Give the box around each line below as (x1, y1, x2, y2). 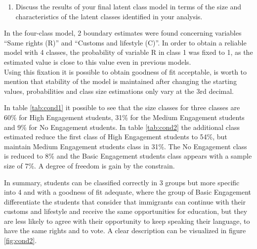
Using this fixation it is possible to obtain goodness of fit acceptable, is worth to (4, 66, 247, 77)
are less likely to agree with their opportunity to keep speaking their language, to (4, 215, 250, 226)
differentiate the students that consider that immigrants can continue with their (4, 196, 246, 207)
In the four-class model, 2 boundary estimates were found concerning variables (4, 28, 242, 38)
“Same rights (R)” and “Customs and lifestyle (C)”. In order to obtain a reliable (4, 37, 247, 47)
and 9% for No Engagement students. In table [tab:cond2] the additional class (4, 122, 240, 132)
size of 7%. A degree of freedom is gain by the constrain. (4, 160, 175, 170)
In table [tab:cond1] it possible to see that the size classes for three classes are (4, 102, 240, 113)
